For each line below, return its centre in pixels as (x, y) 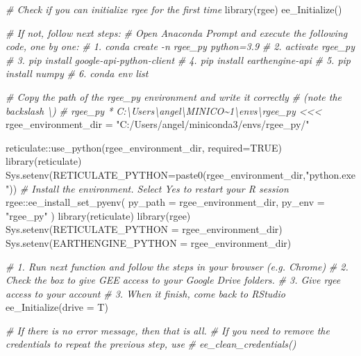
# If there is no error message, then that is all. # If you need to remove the (168, 330)
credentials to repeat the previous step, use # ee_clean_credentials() (151, 344)
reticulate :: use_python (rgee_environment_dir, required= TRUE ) (144, 147)
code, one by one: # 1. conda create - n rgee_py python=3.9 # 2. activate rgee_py (180, 46)
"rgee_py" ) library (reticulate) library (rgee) (98, 215)
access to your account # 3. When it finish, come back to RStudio (145, 293)
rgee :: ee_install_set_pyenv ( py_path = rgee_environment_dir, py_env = (165, 202)
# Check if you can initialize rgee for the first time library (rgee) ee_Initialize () (174, 9)
